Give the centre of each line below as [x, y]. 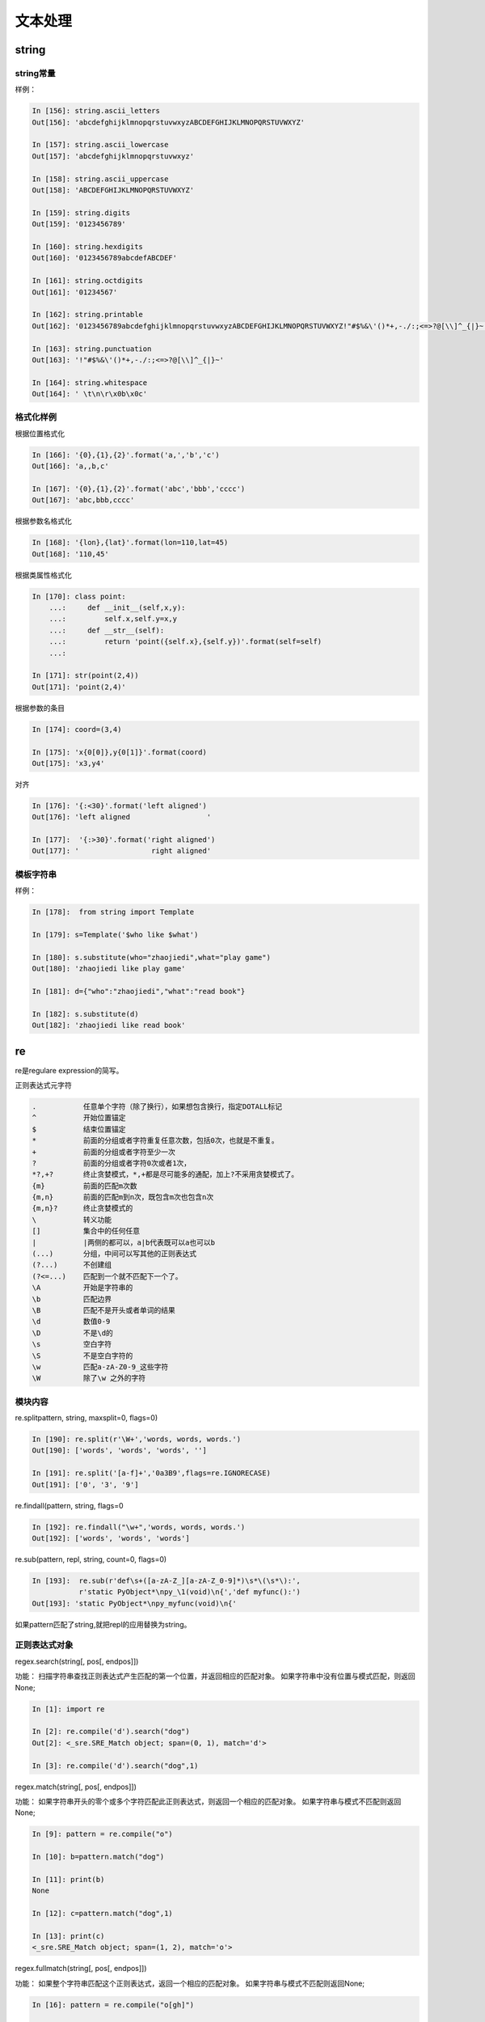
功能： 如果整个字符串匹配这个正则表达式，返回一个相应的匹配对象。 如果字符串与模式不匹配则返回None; [190, 1983]
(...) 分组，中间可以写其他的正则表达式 [114, 1254]
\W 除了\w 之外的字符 [89, 1378]
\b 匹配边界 [72, 1299]
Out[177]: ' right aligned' [122, 851]
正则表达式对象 [44, 1645]
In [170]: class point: [79, 596]
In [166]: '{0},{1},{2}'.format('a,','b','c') [126, 455]
